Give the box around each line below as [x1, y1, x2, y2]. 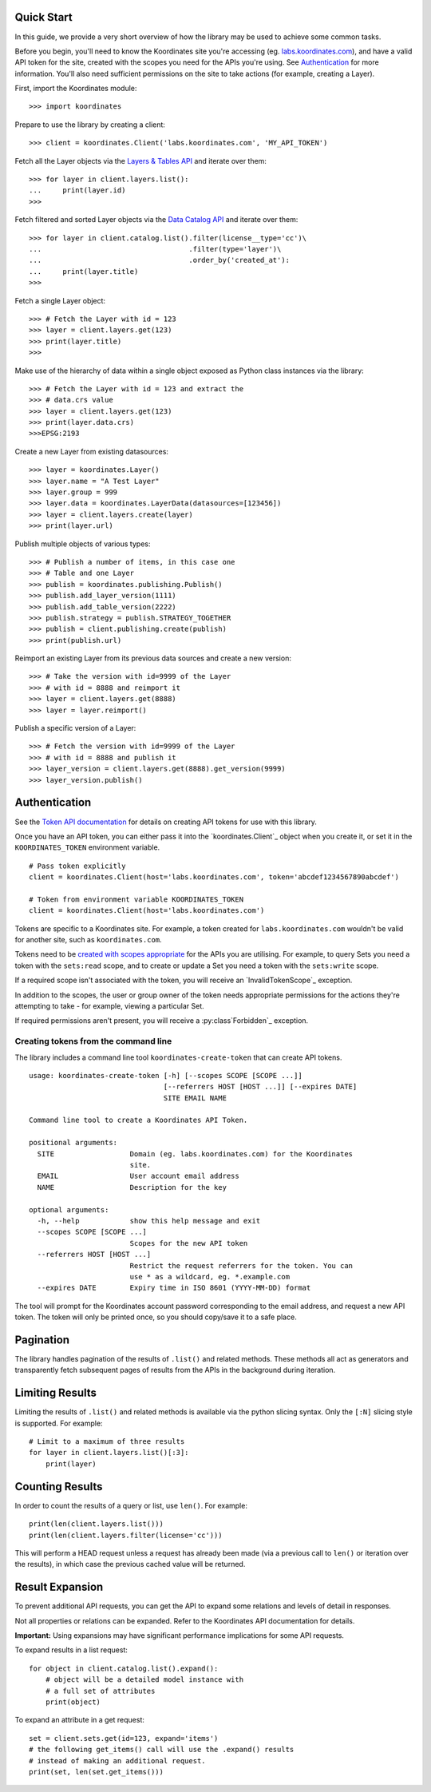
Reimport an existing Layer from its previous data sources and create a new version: [14, 653, 291, 663]
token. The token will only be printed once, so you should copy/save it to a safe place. [14, 1312, 297, 1322]
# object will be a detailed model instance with [45, 1675, 243, 1684]
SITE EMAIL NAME [163, 1093, 227, 1102]
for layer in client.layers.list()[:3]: [29, 1448, 189, 1457]
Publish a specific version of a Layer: [14, 724, 136, 733]
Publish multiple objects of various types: [14, 539, 151, 549]
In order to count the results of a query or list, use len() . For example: [14, 1501, 247, 1510]
